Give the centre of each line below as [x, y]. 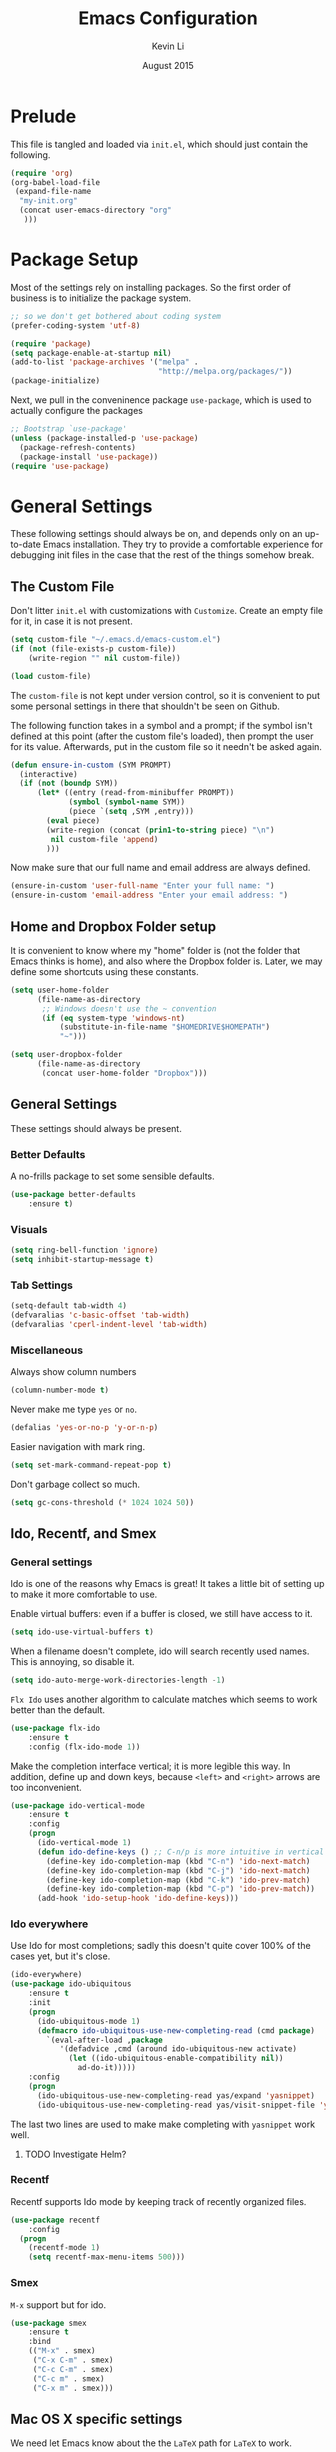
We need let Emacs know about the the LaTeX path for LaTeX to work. [151, 2443]
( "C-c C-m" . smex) [73, 2369]
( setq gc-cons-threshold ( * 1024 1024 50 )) [102, 1502]
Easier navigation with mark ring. [78, 1446]
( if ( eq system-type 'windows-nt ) [113, 1018]
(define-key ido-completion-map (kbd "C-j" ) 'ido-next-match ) [178, 1870]
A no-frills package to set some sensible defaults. [112, 1176]
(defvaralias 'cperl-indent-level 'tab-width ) [109, 1324]
